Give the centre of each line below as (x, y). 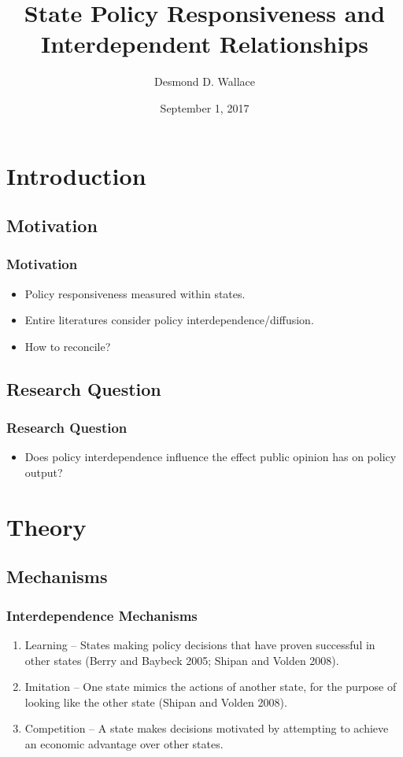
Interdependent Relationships (205, 44)
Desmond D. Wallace (204, 81)
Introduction (76, 175)
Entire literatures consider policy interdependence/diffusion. (169, 320)
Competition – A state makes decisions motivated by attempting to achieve (207, 728)
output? (44, 473)
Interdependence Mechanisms (102, 615)
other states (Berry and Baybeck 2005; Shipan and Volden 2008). (182, 660)
